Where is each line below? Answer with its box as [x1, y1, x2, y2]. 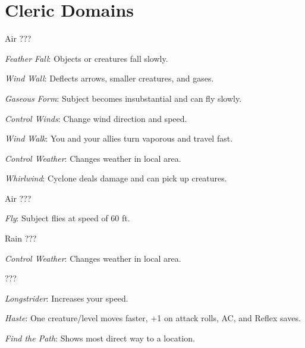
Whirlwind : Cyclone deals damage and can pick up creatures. [5, 172, 227, 184]
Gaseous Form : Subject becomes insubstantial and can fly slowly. [5, 92, 242, 104]
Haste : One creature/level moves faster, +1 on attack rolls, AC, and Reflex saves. [5, 312, 301, 324]
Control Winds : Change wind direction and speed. [5, 112, 187, 124]
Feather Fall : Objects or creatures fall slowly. [5, 52, 168, 64]
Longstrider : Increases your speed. [5, 291, 128, 304]
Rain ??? [5, 232, 37, 244]
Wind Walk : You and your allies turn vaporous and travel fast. [5, 132, 233, 145]
